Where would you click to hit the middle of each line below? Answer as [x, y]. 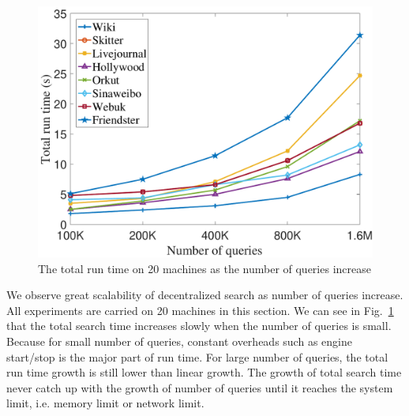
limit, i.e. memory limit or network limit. [105, 403]
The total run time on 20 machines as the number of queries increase [204, 268]
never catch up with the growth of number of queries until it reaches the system [200, 387]
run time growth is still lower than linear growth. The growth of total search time [204, 372]
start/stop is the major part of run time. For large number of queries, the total [197, 356]
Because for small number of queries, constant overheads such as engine [179, 341]
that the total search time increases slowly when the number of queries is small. [199, 326]
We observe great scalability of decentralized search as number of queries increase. [205, 295]
